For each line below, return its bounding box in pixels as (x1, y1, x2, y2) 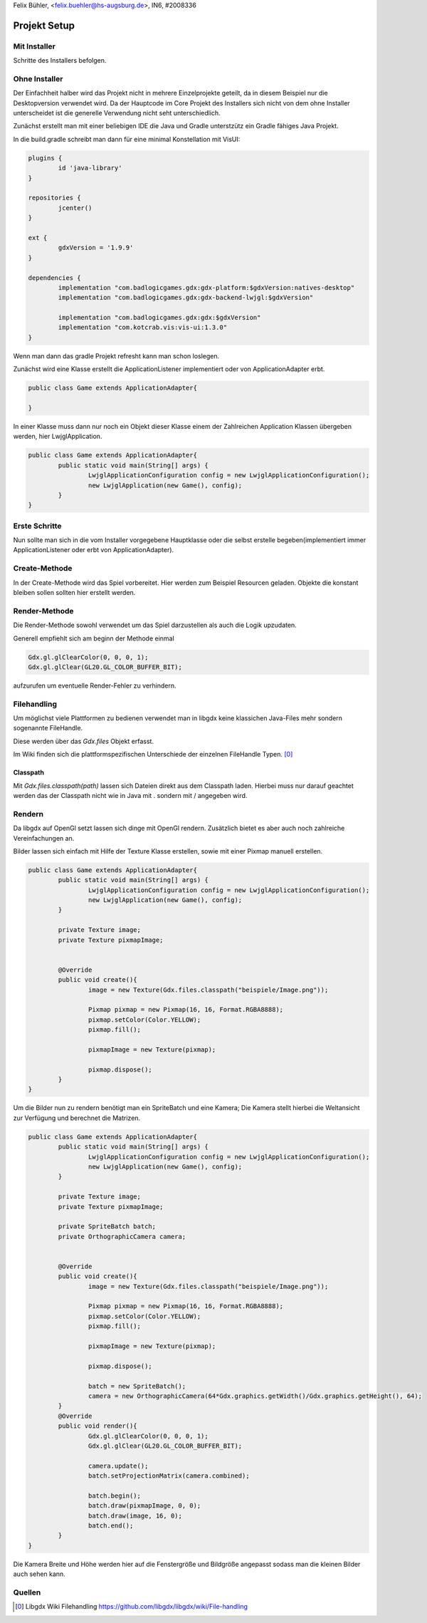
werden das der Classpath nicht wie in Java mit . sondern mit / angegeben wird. (13, 791, 248, 799)
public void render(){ (58, 1422, 138, 1430)
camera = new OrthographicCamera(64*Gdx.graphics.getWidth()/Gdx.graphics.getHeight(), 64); (88, 1391, 423, 1400)
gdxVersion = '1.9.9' (58, 244, 134, 252)
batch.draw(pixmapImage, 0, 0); (88, 1502, 201, 1510)
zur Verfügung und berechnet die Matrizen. (13, 1114, 141, 1122)
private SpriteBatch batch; (58, 1223, 157, 1230)
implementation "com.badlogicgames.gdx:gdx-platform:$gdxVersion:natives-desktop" (58, 284, 355, 291)
